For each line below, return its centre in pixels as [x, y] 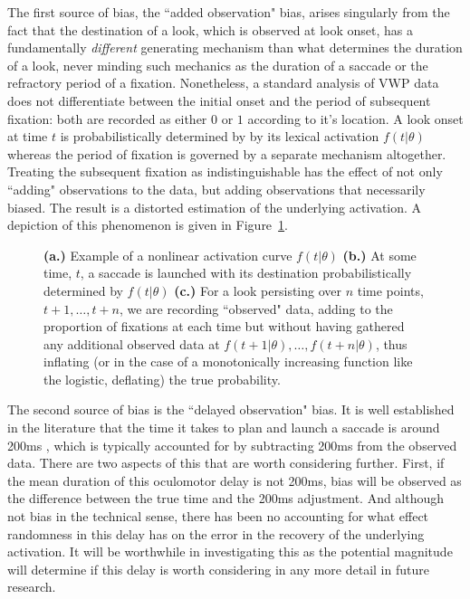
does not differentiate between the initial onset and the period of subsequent [219, 100]
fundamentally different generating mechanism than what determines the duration [235, 48]
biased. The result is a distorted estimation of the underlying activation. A [215, 207]
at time [28, 136]
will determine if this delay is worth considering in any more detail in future [218, 569]
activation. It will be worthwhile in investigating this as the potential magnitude [230, 551]
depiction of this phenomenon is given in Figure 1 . [148, 225]
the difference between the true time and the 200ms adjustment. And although [226, 498]
